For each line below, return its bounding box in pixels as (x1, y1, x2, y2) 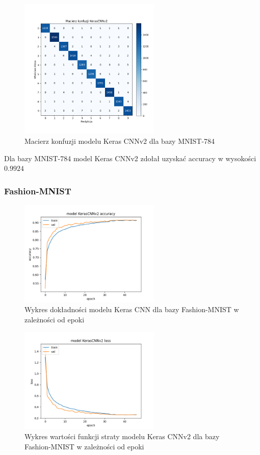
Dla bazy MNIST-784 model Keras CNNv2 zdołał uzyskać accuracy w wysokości (4, 153, 256, 163)
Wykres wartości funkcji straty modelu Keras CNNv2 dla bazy (24, 431, 220, 441)
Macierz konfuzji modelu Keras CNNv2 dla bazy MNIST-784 (24, 135, 215, 146)
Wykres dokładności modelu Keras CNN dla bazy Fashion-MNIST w (24, 304, 239, 315)
